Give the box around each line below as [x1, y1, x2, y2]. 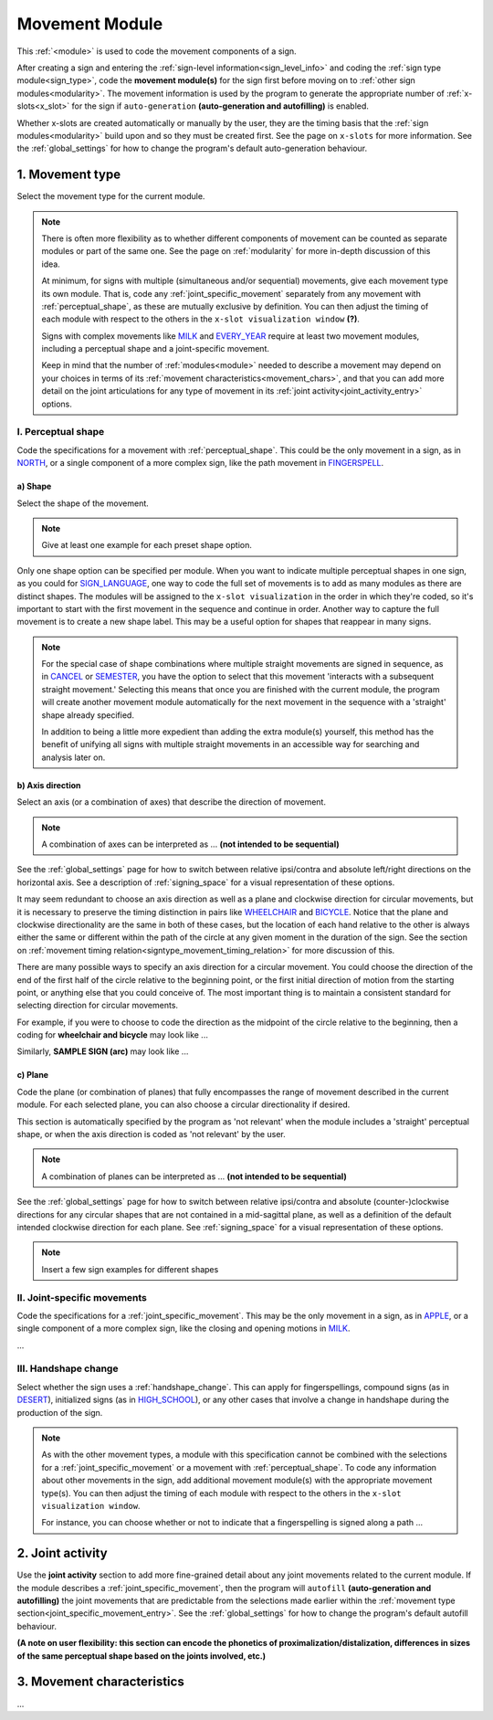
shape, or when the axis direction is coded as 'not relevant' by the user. [16, 1129, 287, 1140]
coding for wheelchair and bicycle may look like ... [16, 1029, 209, 1040]
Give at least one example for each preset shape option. [41, 540, 253, 551]
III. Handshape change [16, 1362, 119, 1375]
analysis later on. [41, 752, 106, 763]
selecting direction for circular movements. [16, 1000, 178, 1011]
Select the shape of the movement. [16, 498, 150, 509]
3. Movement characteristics [16, 1674, 184, 1690]
